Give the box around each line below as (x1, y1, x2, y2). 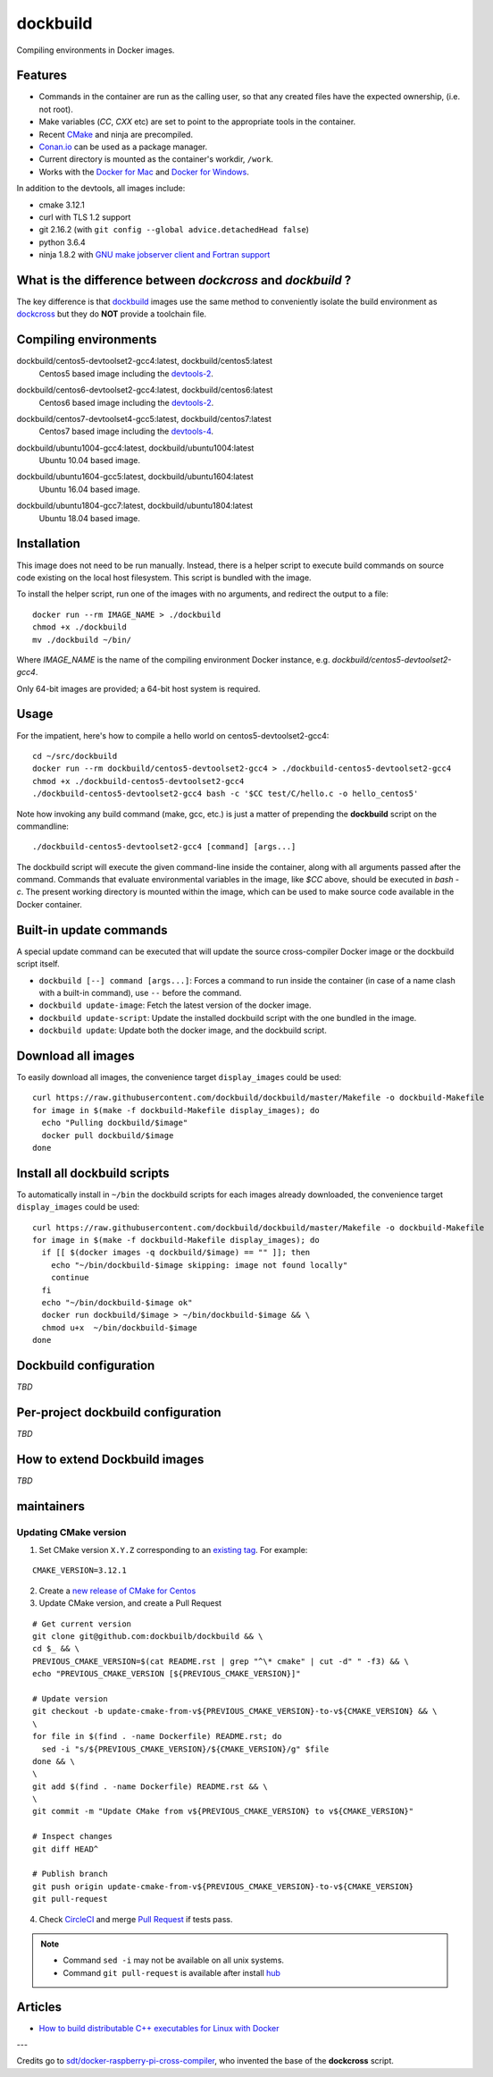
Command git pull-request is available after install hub (63, 1967, 281, 1978)
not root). (38, 104, 73, 114)
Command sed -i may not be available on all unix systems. (63, 1955, 285, 1966)
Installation (16, 536, 80, 552)
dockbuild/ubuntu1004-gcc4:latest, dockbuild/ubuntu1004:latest (16, 443, 255, 453)
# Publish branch (32, 1869, 108, 1879)
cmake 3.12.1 (38, 199, 85, 210)
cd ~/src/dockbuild (32, 751, 118, 761)
